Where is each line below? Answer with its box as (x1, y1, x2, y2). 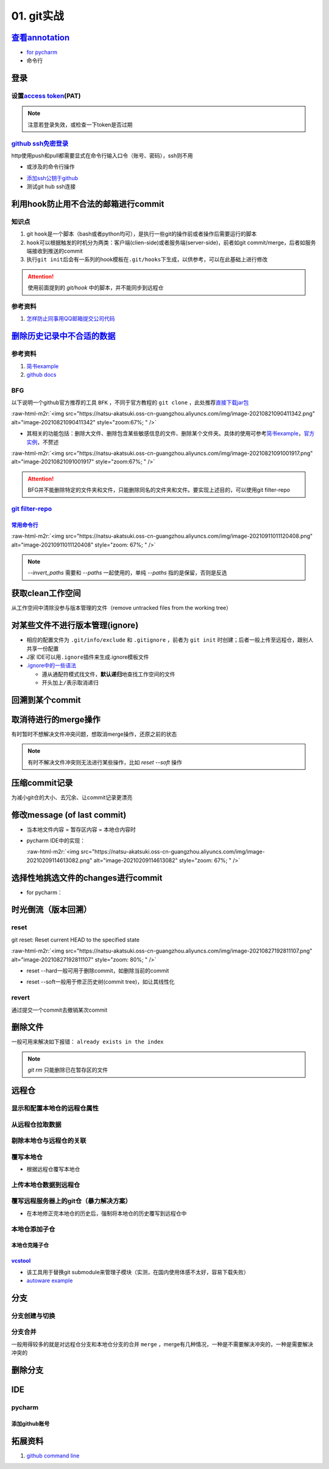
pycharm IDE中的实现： (26, 836, 85, 844)
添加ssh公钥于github (26, 174, 79, 181)
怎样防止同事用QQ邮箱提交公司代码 (26, 315, 115, 322)
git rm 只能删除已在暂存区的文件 (27, 1066, 108, 1074)
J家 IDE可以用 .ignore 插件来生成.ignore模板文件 (26, 653, 149, 661)
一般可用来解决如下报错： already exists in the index (11, 1038, 164, 1045)
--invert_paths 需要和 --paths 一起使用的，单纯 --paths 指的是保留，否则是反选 (27, 569, 227, 576)
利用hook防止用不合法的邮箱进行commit (11, 198, 164, 209)
